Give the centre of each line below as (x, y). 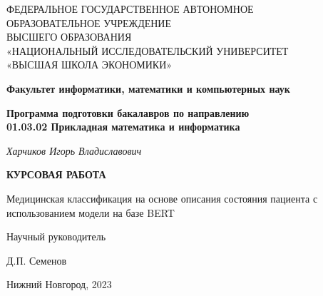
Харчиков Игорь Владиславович (74, 150)
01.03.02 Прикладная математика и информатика (123, 127)
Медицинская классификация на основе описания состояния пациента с (162, 198)
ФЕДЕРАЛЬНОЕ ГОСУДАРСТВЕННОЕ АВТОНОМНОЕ (130, 9)
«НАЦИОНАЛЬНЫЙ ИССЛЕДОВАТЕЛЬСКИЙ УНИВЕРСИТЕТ (148, 50)
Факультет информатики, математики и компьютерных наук (148, 88)
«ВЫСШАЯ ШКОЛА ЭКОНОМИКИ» (89, 65)
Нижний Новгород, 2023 (59, 284)
